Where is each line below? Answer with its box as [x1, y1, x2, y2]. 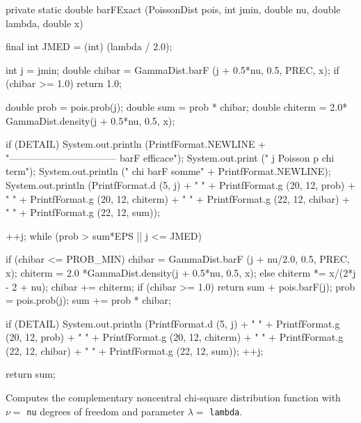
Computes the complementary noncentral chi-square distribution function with [6, 390, 341, 405]
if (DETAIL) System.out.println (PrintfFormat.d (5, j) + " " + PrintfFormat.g [6, 316, 340, 330]
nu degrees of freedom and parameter [26, 403, 185, 418]
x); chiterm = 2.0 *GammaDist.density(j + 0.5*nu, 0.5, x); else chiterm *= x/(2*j [6, 265, 356, 279]
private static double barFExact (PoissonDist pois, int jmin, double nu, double [6, 2, 341, 16]
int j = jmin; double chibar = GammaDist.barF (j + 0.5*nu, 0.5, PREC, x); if [6, 62, 339, 77]
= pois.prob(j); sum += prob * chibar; [6, 293, 171, 307]
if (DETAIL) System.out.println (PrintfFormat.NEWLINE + [6, 137, 266, 151]
